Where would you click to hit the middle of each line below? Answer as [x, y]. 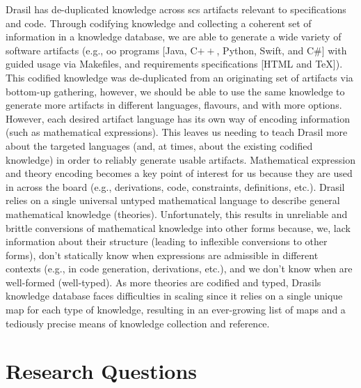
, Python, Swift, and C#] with [282, 50]
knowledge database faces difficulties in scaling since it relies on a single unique [174, 296]
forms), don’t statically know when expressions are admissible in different [162, 255]
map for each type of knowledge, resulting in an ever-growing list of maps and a [176, 310]
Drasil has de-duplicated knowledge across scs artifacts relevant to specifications [176, 9]
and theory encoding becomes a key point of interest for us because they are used [179, 173]
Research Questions [102, 371]
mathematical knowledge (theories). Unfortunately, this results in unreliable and [177, 214]
